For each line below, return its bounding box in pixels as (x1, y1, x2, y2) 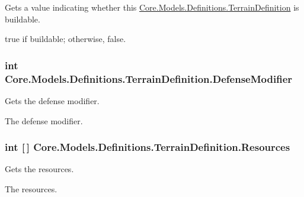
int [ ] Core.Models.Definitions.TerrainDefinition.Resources (5, 140, 290, 154)
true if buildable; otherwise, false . (5, 33, 126, 45)
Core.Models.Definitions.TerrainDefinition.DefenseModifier (5, 71, 293, 86)
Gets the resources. (5, 163, 74, 175)
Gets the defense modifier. (5, 94, 100, 106)
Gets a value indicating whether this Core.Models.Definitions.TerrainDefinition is (5, 1, 299, 13)
